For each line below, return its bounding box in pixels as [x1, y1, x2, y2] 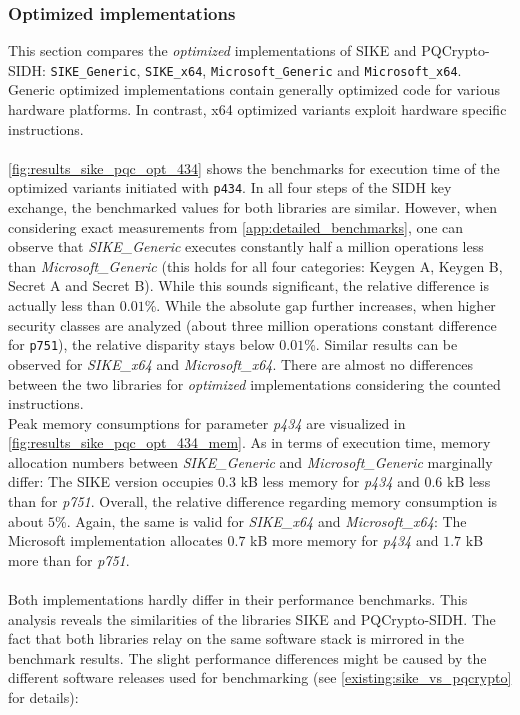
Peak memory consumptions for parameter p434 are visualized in [8, 412, 406, 433]
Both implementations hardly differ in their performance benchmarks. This [8, 589, 468, 610]
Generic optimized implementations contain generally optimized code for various [8, 79, 500, 100]
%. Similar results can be [304, 334, 458, 355]
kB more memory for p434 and [250, 530, 439, 551]
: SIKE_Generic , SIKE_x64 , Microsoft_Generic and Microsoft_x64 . [42, 59, 462, 80]
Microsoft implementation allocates [8, 530, 223, 551]
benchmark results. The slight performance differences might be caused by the [8, 647, 487, 668]
